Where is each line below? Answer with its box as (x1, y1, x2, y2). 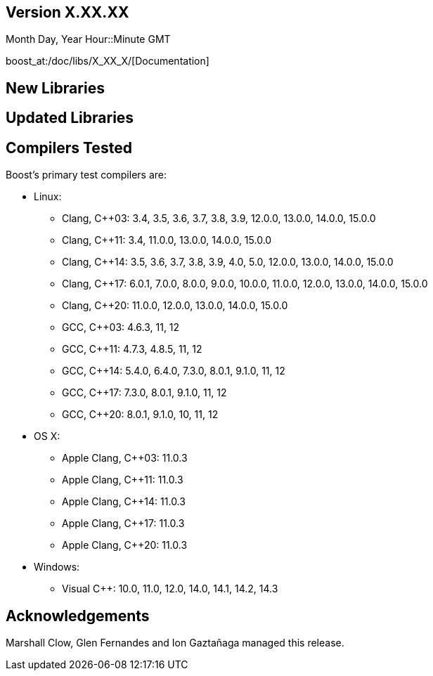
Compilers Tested (6, 138, 132, 157)
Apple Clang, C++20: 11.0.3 (62, 539, 188, 552)
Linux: (34, 190, 62, 203)
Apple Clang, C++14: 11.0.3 (62, 495, 186, 508)
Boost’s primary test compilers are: (6, 169, 167, 181)
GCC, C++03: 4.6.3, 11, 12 (62, 321, 180, 334)
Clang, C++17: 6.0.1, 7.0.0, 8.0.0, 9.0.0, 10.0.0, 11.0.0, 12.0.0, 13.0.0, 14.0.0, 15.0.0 (62, 278, 428, 290)
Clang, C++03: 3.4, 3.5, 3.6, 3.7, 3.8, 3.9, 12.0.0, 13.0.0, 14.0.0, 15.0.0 (62, 212, 376, 225)
